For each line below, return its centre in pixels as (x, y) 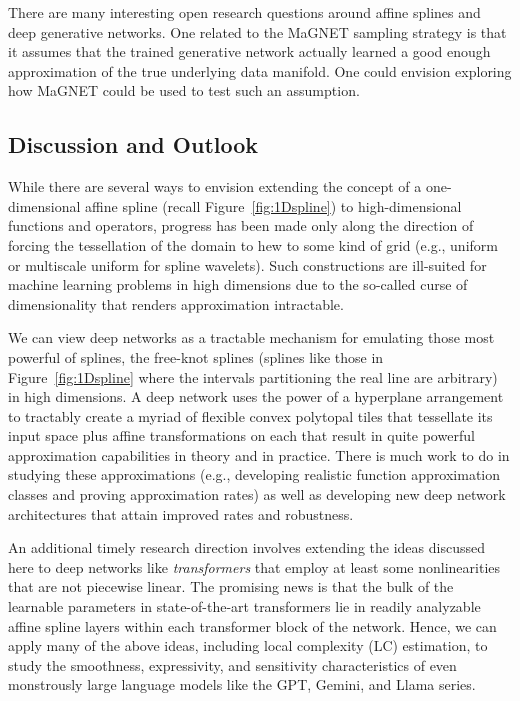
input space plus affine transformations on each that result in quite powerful (241, 435)
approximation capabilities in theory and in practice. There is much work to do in (259, 454)
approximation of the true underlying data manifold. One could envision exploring (260, 70)
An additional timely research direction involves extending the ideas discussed (246, 547)
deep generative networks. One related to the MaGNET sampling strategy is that (257, 31)
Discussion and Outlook (133, 144)
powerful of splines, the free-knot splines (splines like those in (196, 356)
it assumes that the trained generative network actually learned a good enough (249, 51)
